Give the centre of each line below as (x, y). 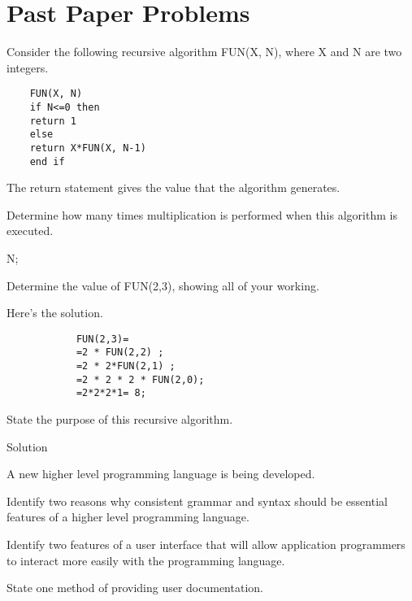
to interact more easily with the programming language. (146, 560)
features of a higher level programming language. (128, 517)
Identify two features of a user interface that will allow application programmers (206, 544)
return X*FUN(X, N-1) (88, 148)
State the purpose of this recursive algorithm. (120, 419)
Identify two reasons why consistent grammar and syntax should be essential (197, 501)
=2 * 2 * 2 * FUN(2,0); (140, 379)
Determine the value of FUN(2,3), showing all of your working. (163, 285)
